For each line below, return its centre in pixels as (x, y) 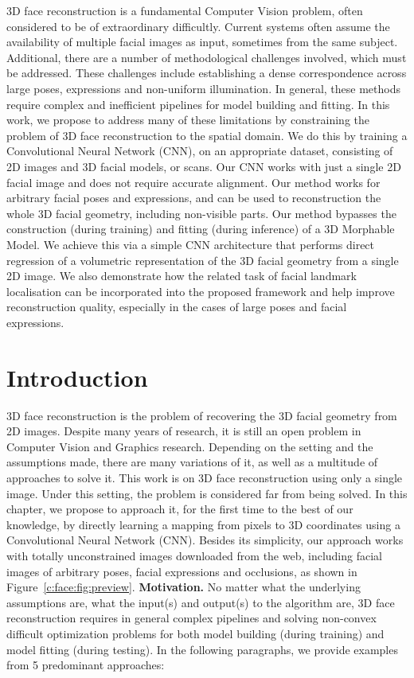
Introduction (77, 377)
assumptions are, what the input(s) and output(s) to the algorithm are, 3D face (201, 602)
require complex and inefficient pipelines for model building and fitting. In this (198, 104)
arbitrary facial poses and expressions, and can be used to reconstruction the (194, 198)
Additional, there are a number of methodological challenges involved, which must (207, 57)
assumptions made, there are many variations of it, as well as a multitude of (192, 462)
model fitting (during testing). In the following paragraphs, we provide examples (202, 649)
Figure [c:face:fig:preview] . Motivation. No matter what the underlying (184, 587)
